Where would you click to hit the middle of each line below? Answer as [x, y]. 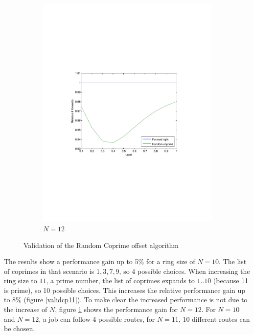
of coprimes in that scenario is [49, 271]
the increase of [26, 309]
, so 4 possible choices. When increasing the [185, 271]
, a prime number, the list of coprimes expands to [120, 280]
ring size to [21, 280]
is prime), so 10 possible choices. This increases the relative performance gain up [125, 290]
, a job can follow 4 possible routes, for [97, 319]
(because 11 [231, 280]
